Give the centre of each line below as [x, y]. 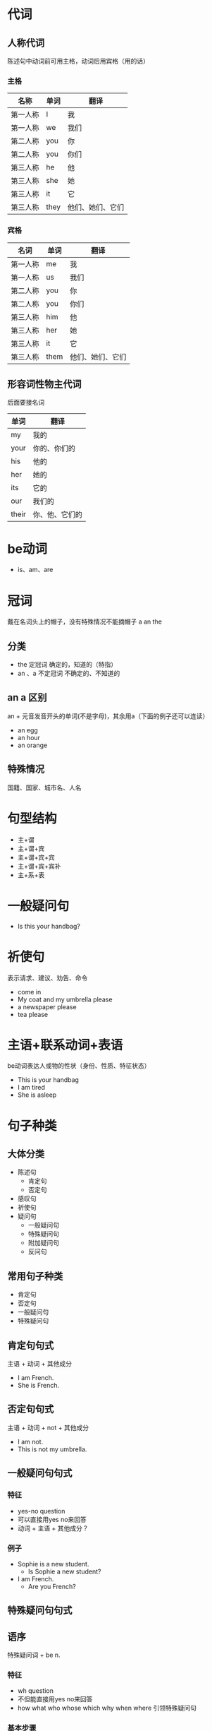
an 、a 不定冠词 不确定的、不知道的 [69, 673]
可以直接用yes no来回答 [52, 1519]
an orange [32, 745]
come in [29, 992]
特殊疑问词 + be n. [34, 1655]
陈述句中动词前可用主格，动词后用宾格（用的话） [78, 61]
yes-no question [41, 1511]
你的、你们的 [54, 448]
